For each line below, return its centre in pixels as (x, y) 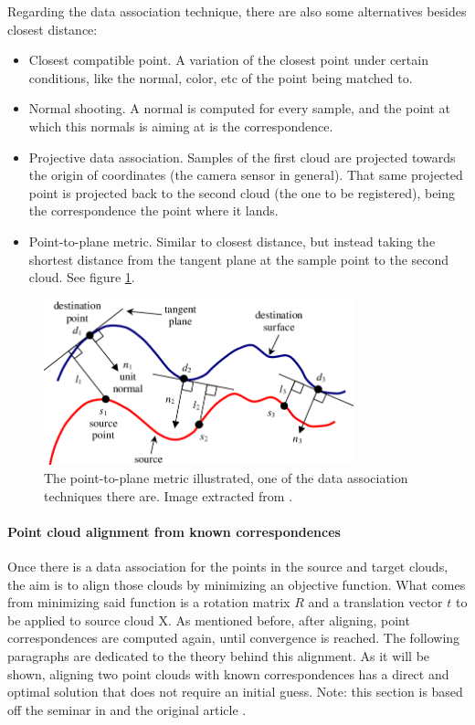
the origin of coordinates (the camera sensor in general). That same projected (246, 175)
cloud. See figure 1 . (82, 277)
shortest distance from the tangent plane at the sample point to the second (239, 259)
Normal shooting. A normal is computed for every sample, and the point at (240, 108)
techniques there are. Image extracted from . (169, 495)
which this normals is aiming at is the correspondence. (181, 126)
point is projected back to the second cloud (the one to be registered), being (242, 192)
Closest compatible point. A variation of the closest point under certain (228, 60)
